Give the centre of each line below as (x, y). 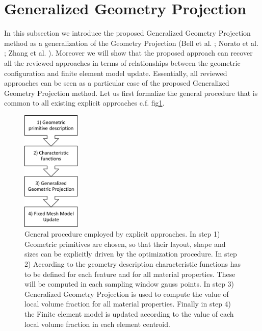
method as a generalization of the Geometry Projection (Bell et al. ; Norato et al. (131, 43)
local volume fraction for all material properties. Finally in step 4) (128, 304)
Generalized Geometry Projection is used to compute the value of (127, 294)
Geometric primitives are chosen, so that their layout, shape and (125, 244)
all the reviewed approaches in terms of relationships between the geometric (122, 62)
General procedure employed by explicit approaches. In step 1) (122, 234)
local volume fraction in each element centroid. (97, 324)
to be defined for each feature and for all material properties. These (130, 274)
